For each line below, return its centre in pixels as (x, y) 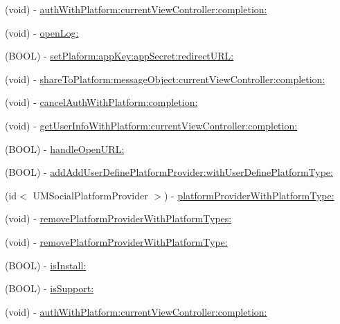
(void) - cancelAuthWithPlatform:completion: (101, 102)
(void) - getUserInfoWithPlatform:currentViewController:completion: (151, 125)
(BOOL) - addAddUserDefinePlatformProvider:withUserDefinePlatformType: (169, 172)
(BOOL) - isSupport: (50, 288)
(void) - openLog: (42, 32)
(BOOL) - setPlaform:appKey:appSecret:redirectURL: (119, 56)
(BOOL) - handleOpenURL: (65, 148)
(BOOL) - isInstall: (46, 265)
